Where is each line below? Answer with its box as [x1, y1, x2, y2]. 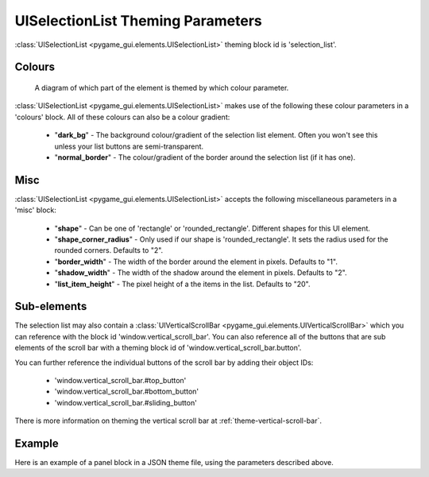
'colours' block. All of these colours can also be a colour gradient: [14, 112, 230, 122]
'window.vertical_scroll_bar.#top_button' [54, 376, 187, 386]
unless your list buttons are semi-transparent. [54, 142, 204, 151]
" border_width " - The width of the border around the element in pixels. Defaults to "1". [54, 257, 338, 266]
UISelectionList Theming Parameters [14, 12, 262, 29]
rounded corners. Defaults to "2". [54, 246, 164, 255]
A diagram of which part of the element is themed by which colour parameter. [34, 83, 289, 92]
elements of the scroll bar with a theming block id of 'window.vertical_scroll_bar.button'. [14, 343, 302, 353]
